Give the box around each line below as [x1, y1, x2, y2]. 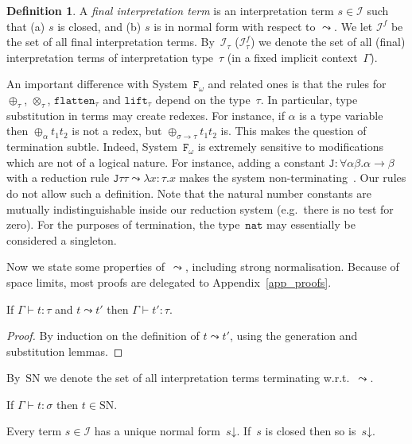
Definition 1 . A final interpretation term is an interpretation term [6, 2, 334, 18]
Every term [6, 423, 62, 439]
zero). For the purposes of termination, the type [6, 216, 240, 233]
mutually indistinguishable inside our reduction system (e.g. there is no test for [6, 200, 394, 217]
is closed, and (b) [57, 17, 142, 34]
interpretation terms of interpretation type [6, 48, 214, 65]
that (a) [6, 17, 45, 34]
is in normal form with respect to [154, 17, 316, 34]
